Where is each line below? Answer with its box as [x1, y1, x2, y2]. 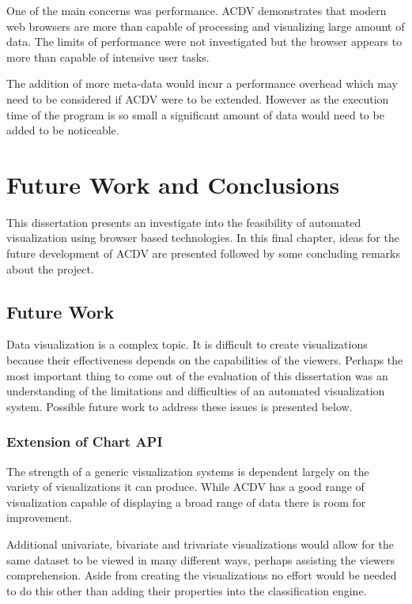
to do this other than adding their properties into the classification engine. [6, 582, 367, 598]
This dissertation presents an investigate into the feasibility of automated [6, 213, 361, 230]
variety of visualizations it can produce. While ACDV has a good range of [6, 478, 365, 495]
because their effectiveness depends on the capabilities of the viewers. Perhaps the [6, 352, 403, 368]
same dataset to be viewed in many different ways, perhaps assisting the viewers [6, 551, 395, 568]
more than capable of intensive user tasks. [6, 48, 210, 65]
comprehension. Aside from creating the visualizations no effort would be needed [6, 567, 397, 583]
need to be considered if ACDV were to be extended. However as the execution [6, 90, 389, 107]
